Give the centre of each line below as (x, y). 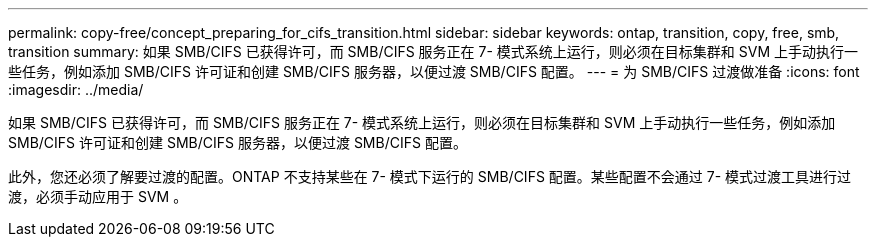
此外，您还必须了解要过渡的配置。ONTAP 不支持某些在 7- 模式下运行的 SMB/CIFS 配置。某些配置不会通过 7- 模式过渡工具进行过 (430, 176)
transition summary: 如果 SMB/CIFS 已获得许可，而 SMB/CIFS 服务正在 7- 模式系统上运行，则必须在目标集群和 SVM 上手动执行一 (433, 51)
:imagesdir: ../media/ (76, 89)
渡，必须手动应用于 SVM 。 (98, 196)
